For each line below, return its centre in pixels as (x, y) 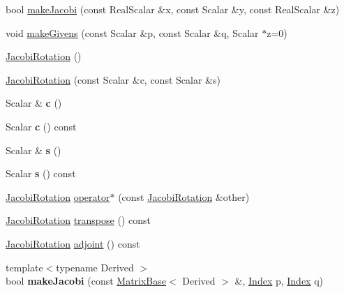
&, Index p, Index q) (279, 281)
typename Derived (95, 267)
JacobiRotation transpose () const (78, 220)
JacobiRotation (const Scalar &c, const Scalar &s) (113, 79)
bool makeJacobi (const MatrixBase (86, 281)
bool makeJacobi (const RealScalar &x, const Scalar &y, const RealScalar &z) (173, 9)
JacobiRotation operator (58, 196)
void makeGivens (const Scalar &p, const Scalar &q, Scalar (132, 32)
